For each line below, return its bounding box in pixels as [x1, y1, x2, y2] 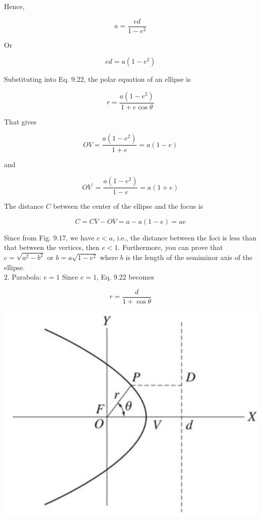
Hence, [4, 1, 25, 11]
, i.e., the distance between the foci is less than [112, 232, 256, 242]
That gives [4, 116, 37, 126]
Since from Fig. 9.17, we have [4, 232, 94, 242]
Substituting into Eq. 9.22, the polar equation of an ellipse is [4, 74, 191, 84]
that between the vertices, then [4, 242, 100, 252]
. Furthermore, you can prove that [118, 242, 223, 252]
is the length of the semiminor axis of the [125, 252, 252, 263]
